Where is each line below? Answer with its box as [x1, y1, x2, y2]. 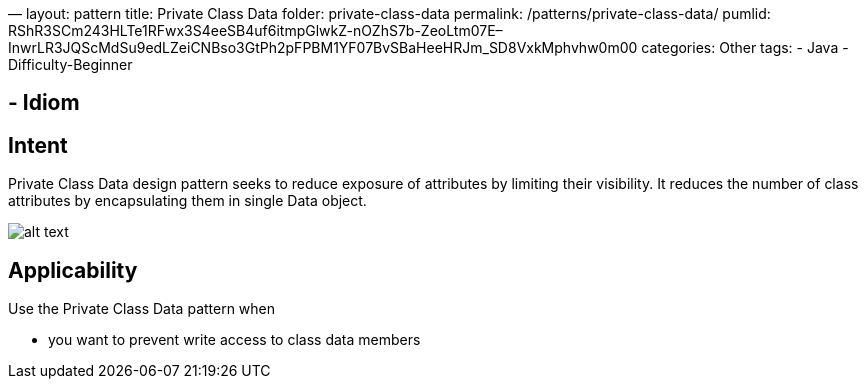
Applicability [8, 257, 138, 283]
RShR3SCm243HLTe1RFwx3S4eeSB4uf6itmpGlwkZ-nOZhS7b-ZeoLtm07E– [8, 22, 503, 39]
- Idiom [8, 90, 80, 116]
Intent [8, 132, 68, 158]
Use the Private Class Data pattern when [8, 300, 276, 318]
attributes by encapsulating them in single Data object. [8, 192, 367, 210]
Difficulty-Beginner [8, 56, 133, 73]
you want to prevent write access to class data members [48, 331, 421, 349]
